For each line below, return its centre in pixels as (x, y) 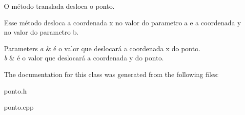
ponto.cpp (19, 107)
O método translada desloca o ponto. (59, 6)
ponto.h (15, 90)
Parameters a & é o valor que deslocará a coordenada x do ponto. (102, 48)
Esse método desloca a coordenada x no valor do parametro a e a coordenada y (122, 22)
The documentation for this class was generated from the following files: (112, 74)
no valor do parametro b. (41, 32)
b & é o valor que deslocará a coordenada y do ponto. (84, 58)
